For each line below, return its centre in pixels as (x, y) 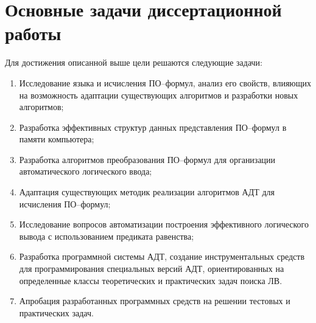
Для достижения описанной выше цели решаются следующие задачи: (134, 62)
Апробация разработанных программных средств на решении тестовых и (155, 301)
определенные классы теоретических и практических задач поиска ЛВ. (151, 280)
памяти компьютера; (57, 139)
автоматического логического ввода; (86, 171)
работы (33, 33)
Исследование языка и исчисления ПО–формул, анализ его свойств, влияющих (165, 82)
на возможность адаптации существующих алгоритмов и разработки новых (159, 95)
